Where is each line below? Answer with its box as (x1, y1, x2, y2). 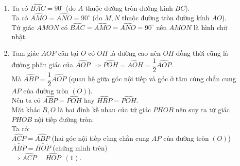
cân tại (58, 48, 79, 58)
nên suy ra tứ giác (175, 105, 230, 115)
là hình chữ (193, 22, 227, 32)
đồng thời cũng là (176, 48, 228, 58)
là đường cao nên (110, 48, 161, 58)
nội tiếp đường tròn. (34, 114, 94, 124)
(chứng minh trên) (52, 142, 108, 152)
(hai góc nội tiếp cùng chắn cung (51, 133, 150, 143)
